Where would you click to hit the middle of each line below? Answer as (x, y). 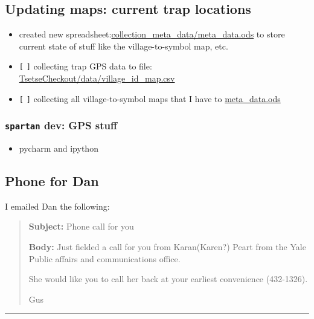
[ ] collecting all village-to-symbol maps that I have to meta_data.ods (150, 98)
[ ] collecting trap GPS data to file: (85, 66)
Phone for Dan (52, 181)
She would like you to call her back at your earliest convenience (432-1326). (168, 279)
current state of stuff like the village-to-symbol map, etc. (123, 46)
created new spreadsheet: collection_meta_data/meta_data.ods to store (152, 34)
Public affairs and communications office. (104, 258)
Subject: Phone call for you (81, 226)
